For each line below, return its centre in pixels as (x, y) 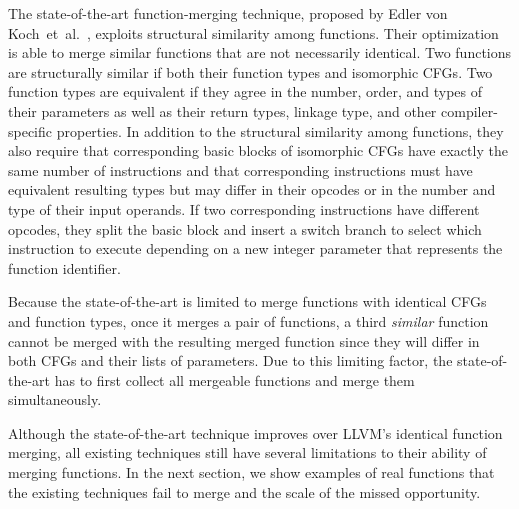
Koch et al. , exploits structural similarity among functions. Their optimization (253, 32)
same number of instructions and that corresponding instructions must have (240, 169)
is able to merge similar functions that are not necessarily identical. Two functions (260, 52)
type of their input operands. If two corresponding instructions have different (244, 208)
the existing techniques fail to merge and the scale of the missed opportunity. (244, 491)
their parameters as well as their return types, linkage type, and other (222, 110)
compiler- (469, 110)
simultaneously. (55, 399)
